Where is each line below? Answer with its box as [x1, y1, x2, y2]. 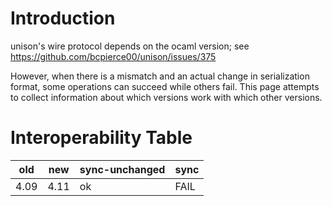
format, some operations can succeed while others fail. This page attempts [10, 80, 320, 92]
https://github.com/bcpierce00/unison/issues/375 [10, 50, 217, 62]
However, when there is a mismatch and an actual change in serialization [10, 70, 310, 82]
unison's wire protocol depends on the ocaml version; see [10, 40, 250, 52]
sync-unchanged [79, 162, 166, 176]
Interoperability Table [10, 127, 193, 149]
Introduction [10, 7, 116, 30]
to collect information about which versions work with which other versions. [10, 91, 323, 103]
